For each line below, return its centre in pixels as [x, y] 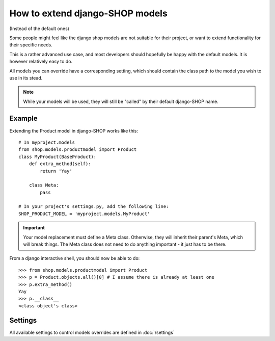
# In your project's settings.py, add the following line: [94, 207]
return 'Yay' [56, 171]
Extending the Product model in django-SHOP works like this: [74, 130]
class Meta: [44, 185]
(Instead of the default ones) [39, 29]
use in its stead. [26, 78]
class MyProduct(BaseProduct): [58, 156]
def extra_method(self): [60, 164]
